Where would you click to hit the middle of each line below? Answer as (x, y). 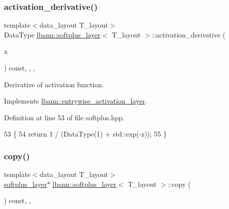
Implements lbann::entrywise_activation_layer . (76, 101)
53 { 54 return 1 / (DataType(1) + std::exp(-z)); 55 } (85, 134)
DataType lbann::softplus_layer (52, 34)
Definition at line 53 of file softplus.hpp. (64, 117)
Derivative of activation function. (54, 84)
